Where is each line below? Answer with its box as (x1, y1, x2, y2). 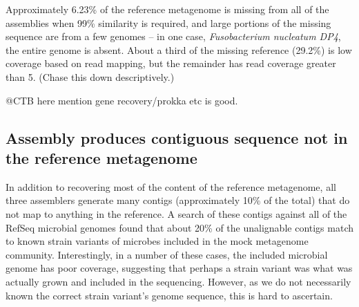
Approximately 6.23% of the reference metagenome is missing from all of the (6, 2, 329, 16)
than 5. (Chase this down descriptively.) (6, 69, 175, 84)
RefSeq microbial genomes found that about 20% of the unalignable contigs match (6, 220, 354, 234)
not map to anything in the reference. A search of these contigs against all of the (6, 206, 347, 221)
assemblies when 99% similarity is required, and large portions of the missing (6, 15, 331, 30)
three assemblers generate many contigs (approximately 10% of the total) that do (6, 193, 350, 207)
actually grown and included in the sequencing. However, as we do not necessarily (6, 274, 351, 288)
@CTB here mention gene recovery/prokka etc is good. (6, 93, 238, 107)
